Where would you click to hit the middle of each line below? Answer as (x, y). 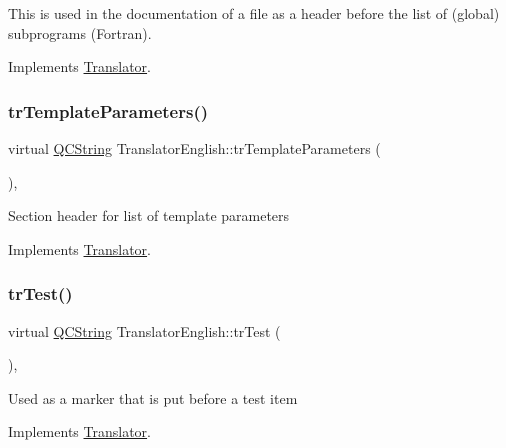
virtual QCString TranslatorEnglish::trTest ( (144, 330)
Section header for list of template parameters (149, 215)
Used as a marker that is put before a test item (153, 397)
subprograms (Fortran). (80, 32)
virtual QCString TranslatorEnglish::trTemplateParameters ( (194, 148)
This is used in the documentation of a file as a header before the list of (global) (254, 13)
